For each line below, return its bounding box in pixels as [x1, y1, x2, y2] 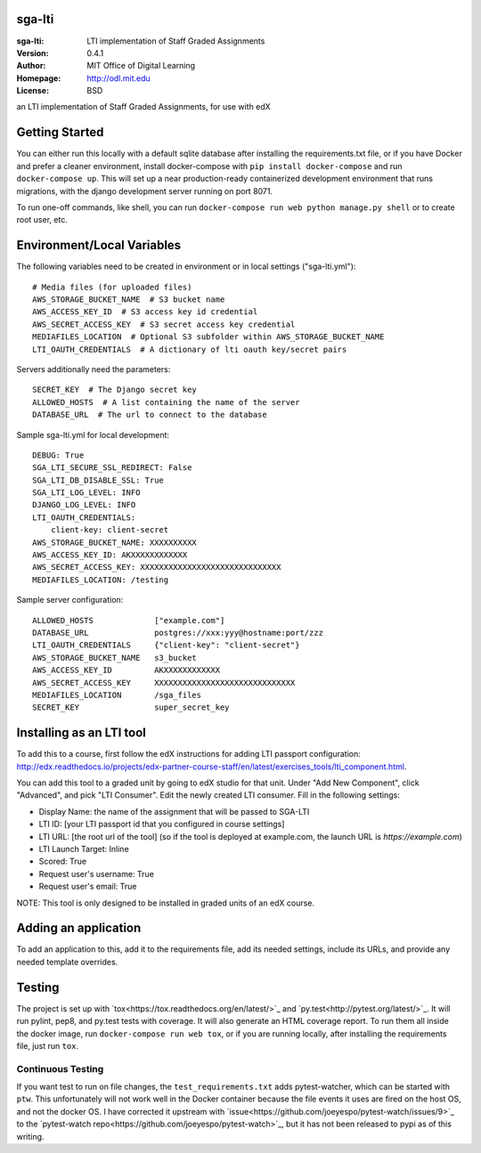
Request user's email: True [38, 881, 137, 892]
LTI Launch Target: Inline [38, 843, 129, 854]
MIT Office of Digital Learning [86, 61, 196, 71]
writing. [16, 1131, 45, 1141]
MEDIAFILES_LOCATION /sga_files [32, 690, 202, 700]
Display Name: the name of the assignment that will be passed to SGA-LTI [38, 806, 310, 816]
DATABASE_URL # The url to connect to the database [32, 410, 267, 420]
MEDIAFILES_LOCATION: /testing [32, 574, 169, 585]
